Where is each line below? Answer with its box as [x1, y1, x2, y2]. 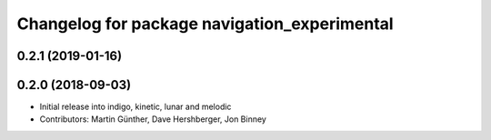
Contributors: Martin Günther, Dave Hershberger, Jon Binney [39, 114, 267, 125]
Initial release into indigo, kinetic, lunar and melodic [39, 101, 232, 113]
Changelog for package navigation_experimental [16, 14, 395, 34]
